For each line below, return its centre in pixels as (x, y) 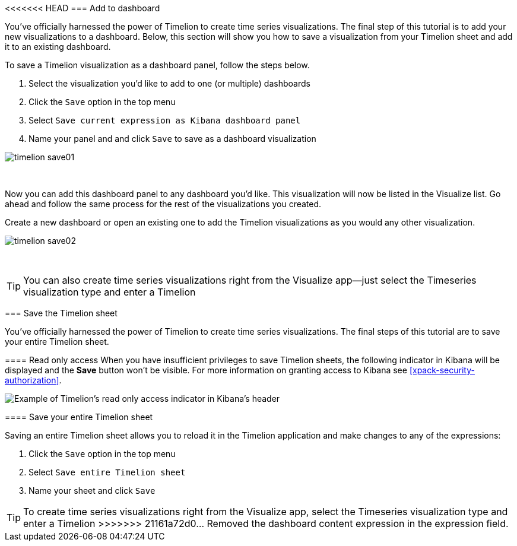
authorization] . (33, 380)
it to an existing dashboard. (58, 47)
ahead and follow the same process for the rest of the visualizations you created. (163, 204)
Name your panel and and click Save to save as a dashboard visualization (172, 139)
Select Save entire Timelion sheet (107, 472)
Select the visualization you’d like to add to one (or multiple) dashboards (169, 83)
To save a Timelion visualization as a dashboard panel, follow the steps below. (157, 65)
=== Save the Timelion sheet (61, 313)
